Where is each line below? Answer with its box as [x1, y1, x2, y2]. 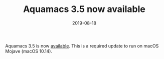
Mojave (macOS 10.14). [5, 48, 53, 54]
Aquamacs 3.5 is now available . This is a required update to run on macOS [5, 42, 159, 48]
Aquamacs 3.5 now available [23, 3, 145, 15]
